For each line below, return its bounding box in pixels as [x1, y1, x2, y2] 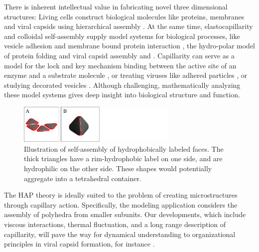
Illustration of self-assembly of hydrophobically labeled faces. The [24, 143, 224, 154]
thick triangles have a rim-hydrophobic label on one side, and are [24, 153, 223, 164]
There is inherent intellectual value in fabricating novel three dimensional [4, 1, 228, 11]
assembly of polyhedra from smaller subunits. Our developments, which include [4, 209, 246, 220]
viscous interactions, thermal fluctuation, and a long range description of [4, 219, 226, 229]
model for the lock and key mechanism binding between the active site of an [4, 60, 237, 70]
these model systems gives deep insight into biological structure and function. [4, 89, 240, 100]
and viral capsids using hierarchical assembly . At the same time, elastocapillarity [4, 21, 253, 31]
